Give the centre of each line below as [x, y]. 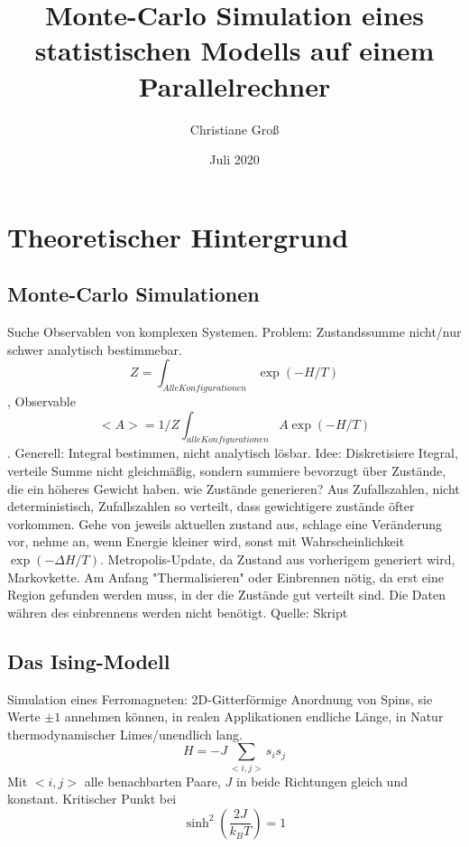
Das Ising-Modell [89, 661]
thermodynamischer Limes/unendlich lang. [125, 734]
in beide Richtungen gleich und [322, 781]
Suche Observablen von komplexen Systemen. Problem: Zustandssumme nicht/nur [234, 332]
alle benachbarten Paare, [152, 781]
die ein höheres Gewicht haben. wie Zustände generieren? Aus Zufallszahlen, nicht [234, 488]
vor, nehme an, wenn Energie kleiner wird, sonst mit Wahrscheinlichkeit [206, 541]
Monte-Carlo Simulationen [133, 294]
